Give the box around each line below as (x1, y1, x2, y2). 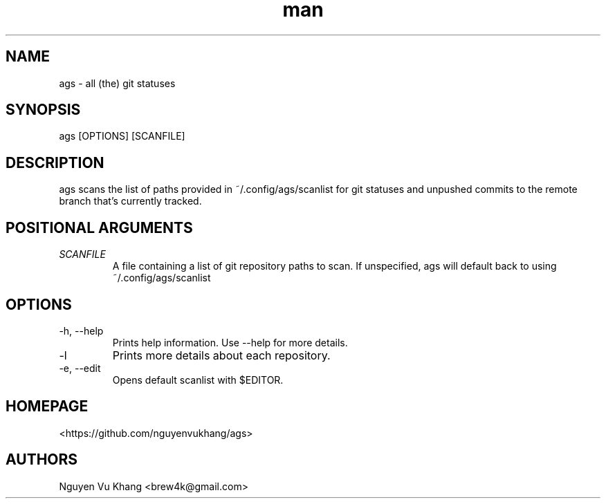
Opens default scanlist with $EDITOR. (112, 373, 284, 386)
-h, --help (59, 324, 104, 337)
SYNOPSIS (6, 101, 81, 119)
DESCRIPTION (6, 153, 104, 171)
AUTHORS (6, 451, 78, 469)
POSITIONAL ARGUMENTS (6, 218, 193, 236)
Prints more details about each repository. (112, 348, 331, 362)
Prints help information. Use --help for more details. (112, 336, 348, 348)
